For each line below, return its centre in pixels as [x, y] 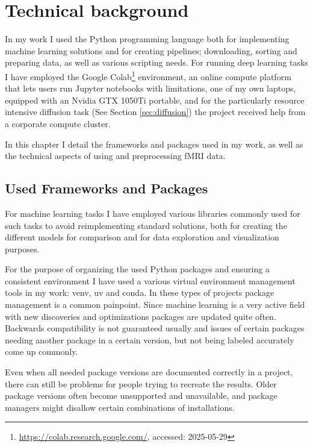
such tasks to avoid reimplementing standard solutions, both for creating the [146, 225]
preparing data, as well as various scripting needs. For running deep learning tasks [156, 62]
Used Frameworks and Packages [107, 188]
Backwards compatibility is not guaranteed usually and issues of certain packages [155, 328]
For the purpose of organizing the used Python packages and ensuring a [137, 269]
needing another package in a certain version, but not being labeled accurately [150, 339]
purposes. [22, 249]
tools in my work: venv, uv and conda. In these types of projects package [140, 292]
